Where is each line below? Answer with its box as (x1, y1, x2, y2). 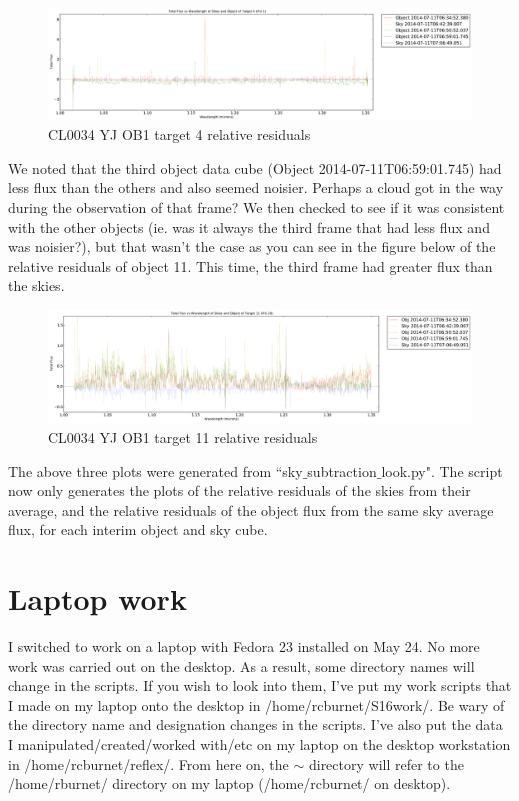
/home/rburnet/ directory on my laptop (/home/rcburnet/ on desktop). (8, 773, 451, 794)
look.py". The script (381, 460, 503, 481)
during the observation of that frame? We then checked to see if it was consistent (8, 197, 505, 217)
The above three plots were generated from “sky (8, 460, 303, 481)
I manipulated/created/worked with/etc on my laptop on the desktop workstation (8, 734, 511, 755)
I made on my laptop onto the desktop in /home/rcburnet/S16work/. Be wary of (8, 694, 505, 715)
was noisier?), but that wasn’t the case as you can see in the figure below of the (8, 236, 496, 257)
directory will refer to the (308, 753, 464, 774)
